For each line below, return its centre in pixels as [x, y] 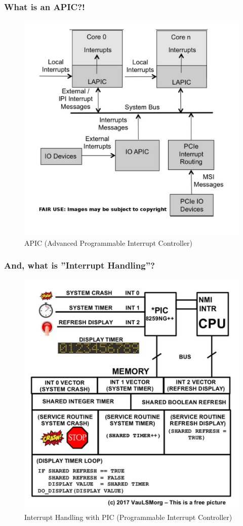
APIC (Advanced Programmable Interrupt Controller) [108, 242]
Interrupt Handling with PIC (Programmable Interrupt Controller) [128, 517]
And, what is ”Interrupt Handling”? [79, 265]
